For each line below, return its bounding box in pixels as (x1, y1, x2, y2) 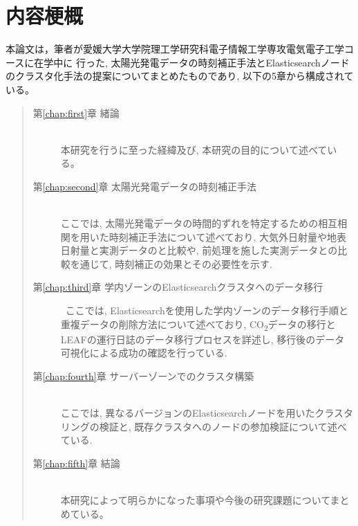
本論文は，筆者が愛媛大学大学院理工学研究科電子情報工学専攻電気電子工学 (6, 42, 344, 56)
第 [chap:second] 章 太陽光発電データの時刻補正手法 (32, 179, 257, 193)
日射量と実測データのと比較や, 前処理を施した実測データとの (60, 243, 338, 257)
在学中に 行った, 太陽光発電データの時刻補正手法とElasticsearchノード (34, 55, 350, 69)
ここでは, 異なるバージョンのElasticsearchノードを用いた (60, 406, 315, 420)
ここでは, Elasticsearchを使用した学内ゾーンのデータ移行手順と (65, 303, 348, 318)
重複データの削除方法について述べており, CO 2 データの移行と (60, 316, 336, 333)
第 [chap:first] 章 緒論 (32, 105, 120, 120)
